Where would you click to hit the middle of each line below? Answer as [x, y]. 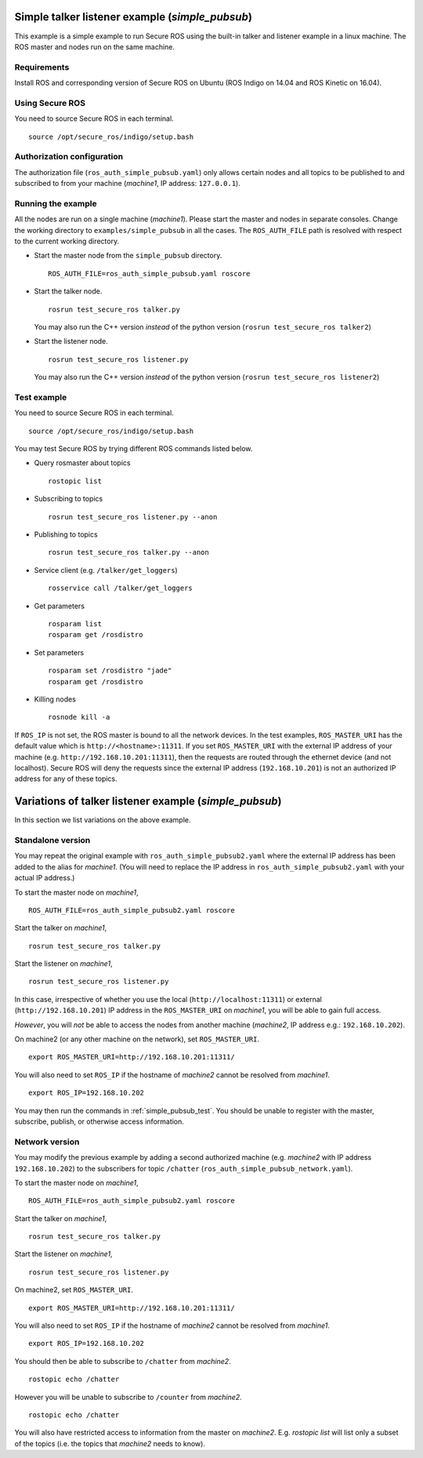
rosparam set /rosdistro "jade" [110, 671]
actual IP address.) [45, 878]
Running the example [56, 203]
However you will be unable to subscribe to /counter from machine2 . [128, 1397]
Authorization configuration [69, 157]
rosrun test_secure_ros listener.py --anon [133, 517]
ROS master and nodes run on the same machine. [95, 46]
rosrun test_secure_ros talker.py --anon [128, 552]
